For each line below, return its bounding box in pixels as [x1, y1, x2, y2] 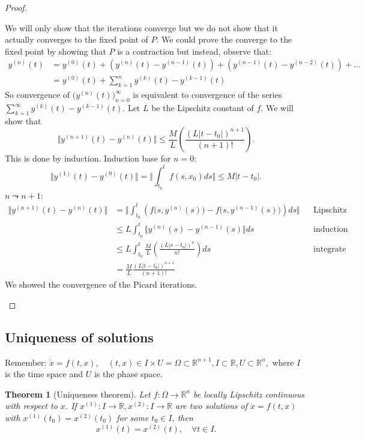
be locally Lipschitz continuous [193, 387, 304, 400]
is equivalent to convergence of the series [133, 88, 282, 101]
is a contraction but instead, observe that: [117, 44, 271, 57]
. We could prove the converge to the [156, 33, 292, 46]
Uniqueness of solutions [5, 327, 154, 346]
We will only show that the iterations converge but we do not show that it [5, 21, 278, 34]
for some [116, 411, 149, 424]
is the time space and [5, 368, 83, 380]
